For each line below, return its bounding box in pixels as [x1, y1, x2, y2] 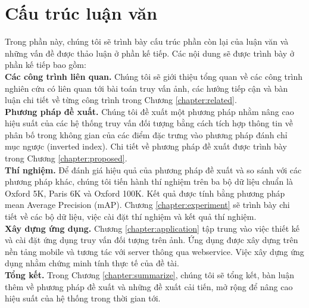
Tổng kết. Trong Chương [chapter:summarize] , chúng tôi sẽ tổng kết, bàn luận [5, 269, 294, 281]
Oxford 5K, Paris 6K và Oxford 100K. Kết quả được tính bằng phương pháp [5, 186, 285, 199]
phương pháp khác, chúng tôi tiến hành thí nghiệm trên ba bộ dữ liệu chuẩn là [5, 175, 293, 188]
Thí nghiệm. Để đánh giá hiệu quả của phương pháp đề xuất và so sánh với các [5, 163, 302, 176]
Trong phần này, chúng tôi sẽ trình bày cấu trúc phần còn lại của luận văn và [5, 35, 289, 48]
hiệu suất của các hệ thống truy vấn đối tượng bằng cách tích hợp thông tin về [5, 117, 293, 129]
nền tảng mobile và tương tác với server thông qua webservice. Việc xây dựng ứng [5, 245, 304, 257]
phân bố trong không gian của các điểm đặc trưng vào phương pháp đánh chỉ [5, 128, 288, 141]
